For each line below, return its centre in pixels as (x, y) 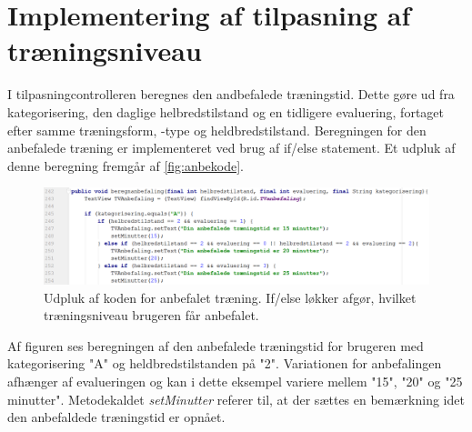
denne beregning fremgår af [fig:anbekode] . (126, 165)
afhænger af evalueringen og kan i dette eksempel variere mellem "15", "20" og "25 (235, 382)
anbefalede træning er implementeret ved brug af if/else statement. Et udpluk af (231, 148)
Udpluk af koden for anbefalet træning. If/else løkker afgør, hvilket (230, 297)
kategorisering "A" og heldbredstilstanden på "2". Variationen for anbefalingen (225, 363)
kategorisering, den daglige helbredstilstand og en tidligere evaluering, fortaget (226, 111)
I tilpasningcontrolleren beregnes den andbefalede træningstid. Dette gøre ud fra (231, 94)
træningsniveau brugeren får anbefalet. (151, 315)
